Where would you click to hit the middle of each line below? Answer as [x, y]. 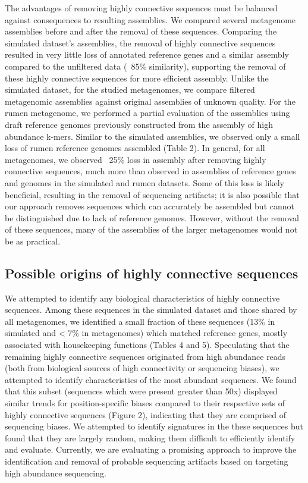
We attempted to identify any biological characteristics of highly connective [142, 298]
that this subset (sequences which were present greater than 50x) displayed [141, 391]
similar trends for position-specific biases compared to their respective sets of [145, 403]
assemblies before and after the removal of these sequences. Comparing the [141, 31]
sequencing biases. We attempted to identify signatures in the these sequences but [154, 426]
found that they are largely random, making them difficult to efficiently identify [150, 437]
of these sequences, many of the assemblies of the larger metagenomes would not [151, 229]
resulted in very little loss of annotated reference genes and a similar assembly [147, 54]
